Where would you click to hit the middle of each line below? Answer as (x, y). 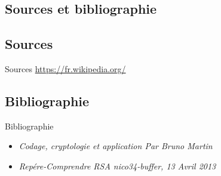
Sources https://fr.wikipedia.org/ (65, 68)
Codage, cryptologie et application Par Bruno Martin (116, 146)
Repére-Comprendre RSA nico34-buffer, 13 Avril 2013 (117, 166)
